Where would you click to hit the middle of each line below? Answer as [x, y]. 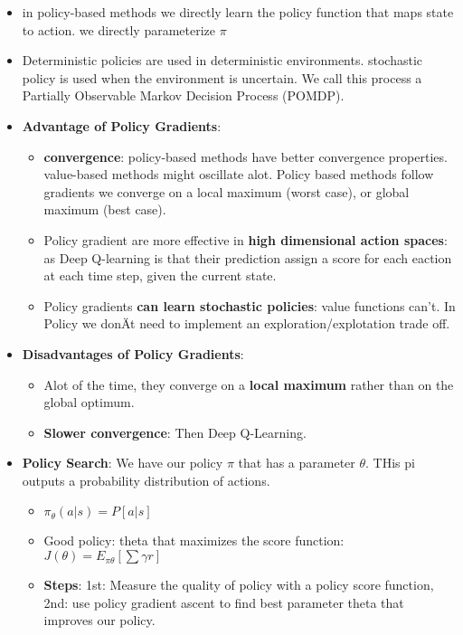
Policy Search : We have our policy [123, 463]
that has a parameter [297, 463]
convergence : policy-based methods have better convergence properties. [246, 156]
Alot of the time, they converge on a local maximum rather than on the [249, 384]
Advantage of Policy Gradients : [122, 125]
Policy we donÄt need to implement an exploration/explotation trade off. [247, 323]
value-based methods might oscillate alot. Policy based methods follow [239, 174]
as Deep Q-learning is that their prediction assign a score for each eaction [248, 257]
